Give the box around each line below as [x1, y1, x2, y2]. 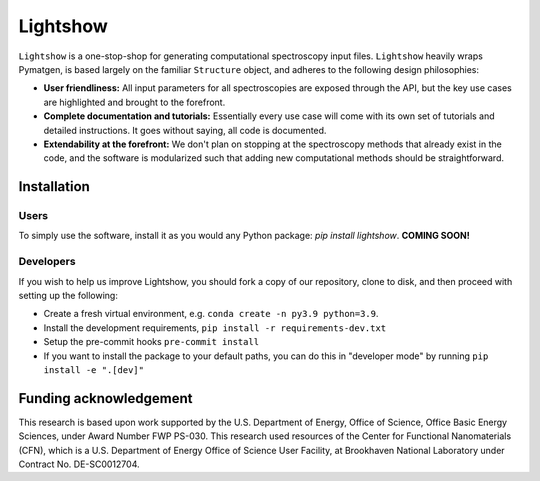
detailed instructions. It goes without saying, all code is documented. [43, 124, 327, 136]
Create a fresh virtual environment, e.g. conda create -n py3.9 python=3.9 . [43, 308, 379, 320]
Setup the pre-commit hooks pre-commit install [43, 336, 260, 348]
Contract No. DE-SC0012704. [18, 458, 140, 470]
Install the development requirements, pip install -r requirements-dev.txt [43, 321, 387, 334]
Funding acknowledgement [18, 390, 193, 407]
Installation [18, 178, 90, 195]
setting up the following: [18, 289, 119, 301]
